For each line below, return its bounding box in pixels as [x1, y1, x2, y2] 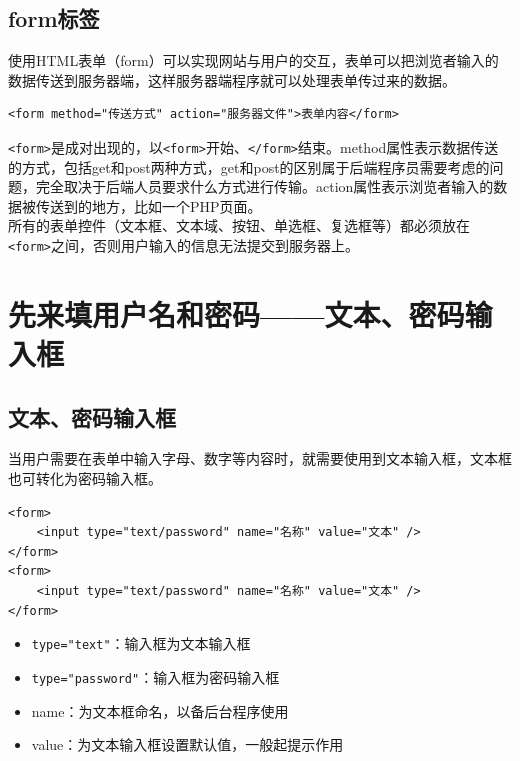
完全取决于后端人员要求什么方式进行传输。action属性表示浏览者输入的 [35, 176, 494, 197]
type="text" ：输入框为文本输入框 [31, 633, 251, 654]
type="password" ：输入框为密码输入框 [31, 666, 280, 687]
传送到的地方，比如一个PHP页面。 [35, 195, 262, 216]
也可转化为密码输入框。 [8, 468, 162, 489]
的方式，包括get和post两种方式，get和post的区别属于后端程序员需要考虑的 [8, 156, 490, 177]
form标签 [8, 3, 100, 34]
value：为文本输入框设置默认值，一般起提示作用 [31, 734, 344, 755]
